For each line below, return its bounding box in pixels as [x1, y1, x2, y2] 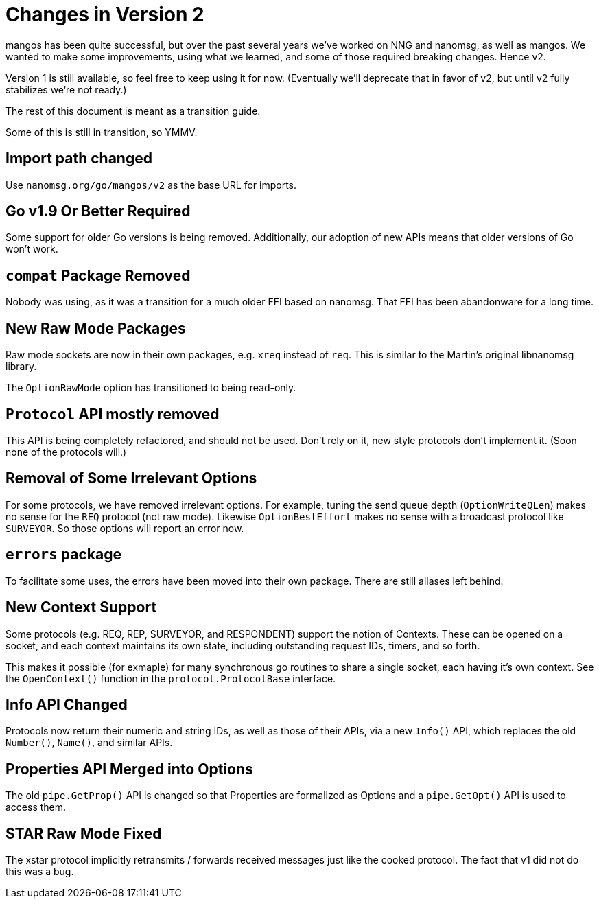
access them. [5, 801, 67, 813]
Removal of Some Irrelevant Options [5, 470, 257, 487]
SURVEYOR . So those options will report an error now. [5, 522, 244, 534]
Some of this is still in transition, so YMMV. [5, 126, 198, 138]
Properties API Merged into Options [5, 760, 253, 778]
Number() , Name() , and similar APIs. [5, 737, 173, 749]
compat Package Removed [5, 266, 191, 284]
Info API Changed [5, 695, 128, 713]
